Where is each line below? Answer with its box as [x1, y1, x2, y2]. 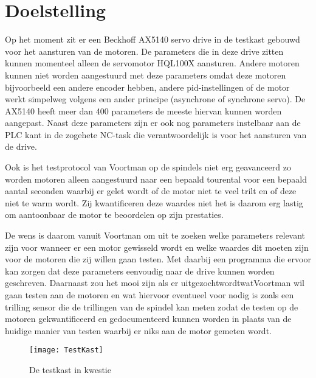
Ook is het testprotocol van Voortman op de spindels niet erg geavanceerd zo [5, 161, 291, 173]
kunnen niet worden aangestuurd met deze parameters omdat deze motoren [5, 68, 286, 81]
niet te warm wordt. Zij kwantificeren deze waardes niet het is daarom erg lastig [5, 196, 303, 209]
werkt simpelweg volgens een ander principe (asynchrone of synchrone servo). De [5, 93, 306, 105]
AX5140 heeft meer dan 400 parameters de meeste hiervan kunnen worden [5, 104, 282, 117]
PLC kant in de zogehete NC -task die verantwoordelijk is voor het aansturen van [5, 128, 307, 141]
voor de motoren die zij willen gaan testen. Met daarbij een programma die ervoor [5, 253, 311, 265]
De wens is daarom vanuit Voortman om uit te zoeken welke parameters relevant [5, 229, 306, 242]
